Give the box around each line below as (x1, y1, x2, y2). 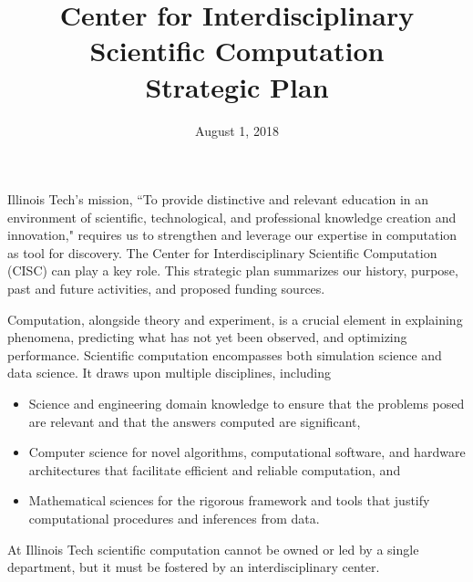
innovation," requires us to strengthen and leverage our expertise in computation (7, 225, 458, 244)
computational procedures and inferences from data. (28, 509, 320, 527)
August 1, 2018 (195, 120, 279, 140)
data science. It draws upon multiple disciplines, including (7, 363, 332, 382)
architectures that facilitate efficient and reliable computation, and (28, 460, 401, 479)
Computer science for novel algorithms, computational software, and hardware (28, 442, 466, 462)
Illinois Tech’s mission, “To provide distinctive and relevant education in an (7, 190, 429, 209)
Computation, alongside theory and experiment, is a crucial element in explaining (7, 309, 463, 328)
